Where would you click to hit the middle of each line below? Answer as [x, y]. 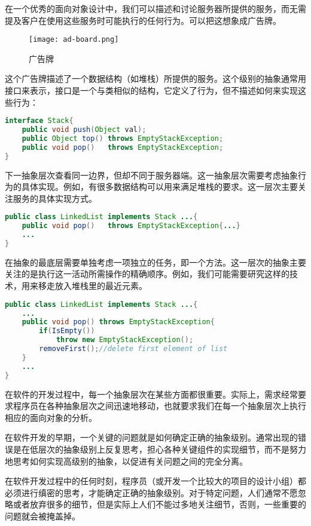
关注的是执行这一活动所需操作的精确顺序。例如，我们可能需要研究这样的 [147, 274]
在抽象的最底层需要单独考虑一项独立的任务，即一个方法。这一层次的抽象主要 [155, 262]
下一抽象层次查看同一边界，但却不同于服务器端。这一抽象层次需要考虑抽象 [151, 175]
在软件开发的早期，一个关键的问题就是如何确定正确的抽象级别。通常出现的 [151, 437]
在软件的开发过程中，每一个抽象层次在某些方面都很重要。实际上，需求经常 [151, 394]
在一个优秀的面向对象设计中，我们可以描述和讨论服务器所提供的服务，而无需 [155, 8]
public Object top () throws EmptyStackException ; [123, 138]
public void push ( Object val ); [84, 130]
